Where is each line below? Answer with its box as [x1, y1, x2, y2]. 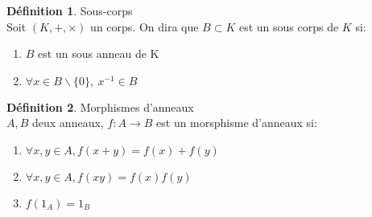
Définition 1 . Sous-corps [6, 2, 133, 18]
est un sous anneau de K [38, 45, 159, 62]
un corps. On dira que [90, 18, 199, 35]
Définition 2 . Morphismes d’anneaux [6, 98, 194, 115]
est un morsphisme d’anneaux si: [156, 114, 317, 131]
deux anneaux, [32, 114, 104, 131]
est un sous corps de [238, 18, 339, 35]
